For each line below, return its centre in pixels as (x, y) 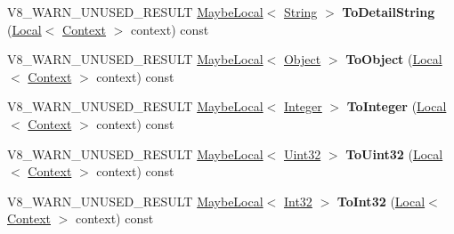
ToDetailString (389, 12)
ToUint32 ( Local (394, 153)
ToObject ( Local (394, 59)
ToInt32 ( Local (381, 201)
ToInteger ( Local (397, 106)
